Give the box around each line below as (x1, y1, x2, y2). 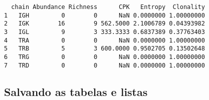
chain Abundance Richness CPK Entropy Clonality (11, 3, 205, 10)
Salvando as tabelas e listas (4, 83, 148, 99)
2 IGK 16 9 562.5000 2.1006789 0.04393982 (4, 20, 205, 27)
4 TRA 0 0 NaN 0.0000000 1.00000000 (4, 36, 205, 44)
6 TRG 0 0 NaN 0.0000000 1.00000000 (4, 53, 205, 60)
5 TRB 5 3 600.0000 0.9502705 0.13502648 (4, 45, 205, 52)
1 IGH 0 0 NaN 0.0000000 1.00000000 (4, 11, 205, 19)
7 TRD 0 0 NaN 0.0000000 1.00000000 (4, 61, 205, 69)
